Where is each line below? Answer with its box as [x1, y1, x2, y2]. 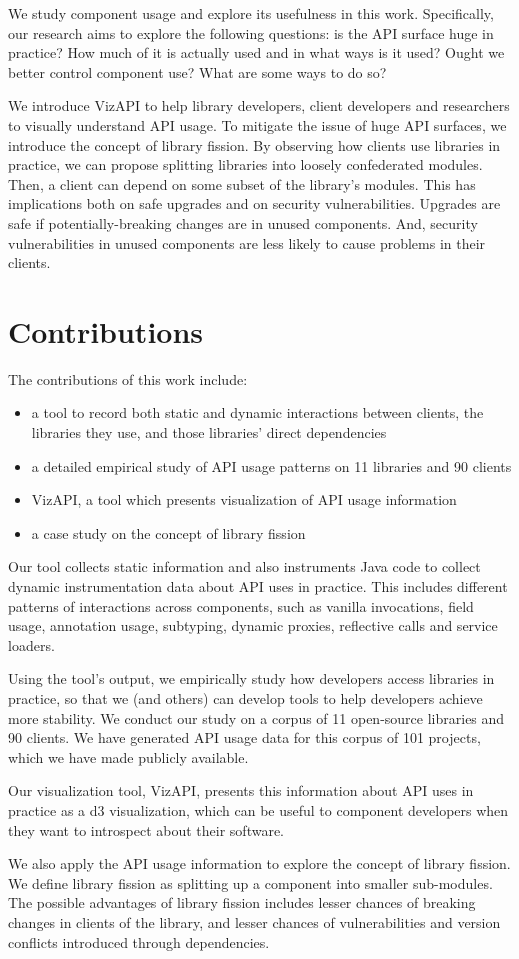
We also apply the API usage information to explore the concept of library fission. [8, 853, 511, 874]
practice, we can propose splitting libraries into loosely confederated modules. [8, 154, 483, 175]
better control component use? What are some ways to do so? [8, 61, 387, 82]
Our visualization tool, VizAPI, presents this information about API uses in [8, 780, 474, 801]
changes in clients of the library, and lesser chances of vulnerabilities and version [8, 911, 501, 932]
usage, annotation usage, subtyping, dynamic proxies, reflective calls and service [8, 615, 498, 636]
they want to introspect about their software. [8, 819, 284, 840]
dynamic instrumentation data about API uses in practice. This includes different [8, 576, 508, 596]
